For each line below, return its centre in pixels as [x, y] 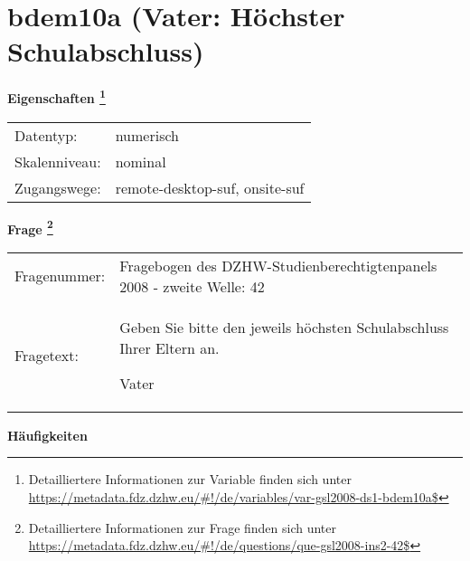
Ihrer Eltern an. [169, 347]
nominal [141, 161]
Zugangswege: [58, 187]
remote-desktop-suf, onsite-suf [210, 187]
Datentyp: [46, 135]
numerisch [147, 135]
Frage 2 [30, 227]
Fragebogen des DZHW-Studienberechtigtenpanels [278, 265]
